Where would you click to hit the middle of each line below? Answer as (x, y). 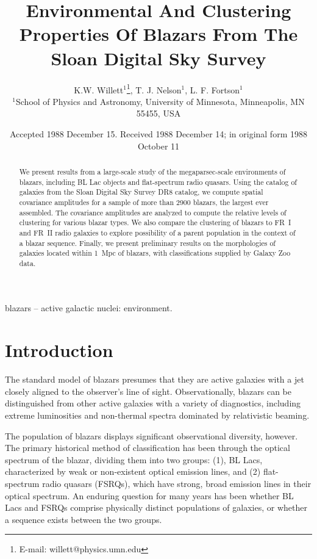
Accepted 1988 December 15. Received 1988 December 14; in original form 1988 (158, 133)
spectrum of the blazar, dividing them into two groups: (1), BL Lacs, (134, 459)
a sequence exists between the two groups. (84, 519)
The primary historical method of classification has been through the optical (148, 448)
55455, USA (158, 113)
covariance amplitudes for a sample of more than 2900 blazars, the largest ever (144, 202)
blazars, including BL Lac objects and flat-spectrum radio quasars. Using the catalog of (158, 182)
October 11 (158, 146)
